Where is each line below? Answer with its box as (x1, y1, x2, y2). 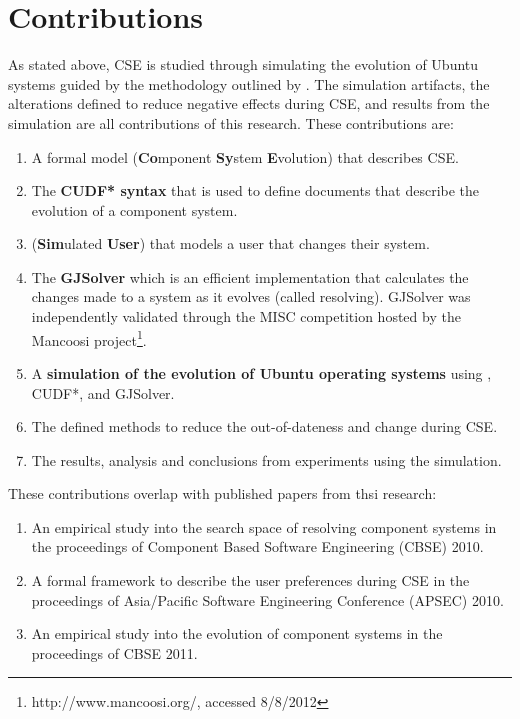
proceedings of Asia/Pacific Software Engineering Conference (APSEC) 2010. (31, 589, 504, 610)
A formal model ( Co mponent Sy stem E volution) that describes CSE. (31, 146, 459, 167)
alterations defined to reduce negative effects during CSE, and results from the (8, 93, 490, 114)
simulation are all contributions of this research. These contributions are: (8, 112, 454, 133)
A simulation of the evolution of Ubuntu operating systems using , (31, 362, 492, 383)
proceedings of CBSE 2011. (31, 642, 198, 663)
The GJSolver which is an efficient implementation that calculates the (31, 266, 469, 287)
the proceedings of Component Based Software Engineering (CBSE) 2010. (31, 536, 484, 557)
